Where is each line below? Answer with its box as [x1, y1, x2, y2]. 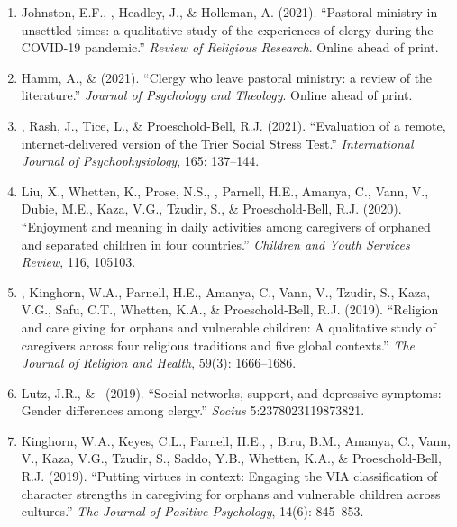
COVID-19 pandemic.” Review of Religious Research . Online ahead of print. [21, 38, 439, 57]
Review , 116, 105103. [21, 252, 136, 271]
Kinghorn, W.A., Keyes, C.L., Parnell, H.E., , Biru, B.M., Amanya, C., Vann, [21, 431, 451, 450]
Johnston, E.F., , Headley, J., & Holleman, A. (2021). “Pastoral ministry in [21, 3, 438, 21]
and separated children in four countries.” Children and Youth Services [21, 234, 410, 253]
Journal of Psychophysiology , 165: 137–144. [21, 151, 260, 170]
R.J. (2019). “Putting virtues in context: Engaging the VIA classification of [21, 467, 438, 486]
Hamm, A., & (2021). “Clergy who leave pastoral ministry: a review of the [21, 68, 433, 86]
